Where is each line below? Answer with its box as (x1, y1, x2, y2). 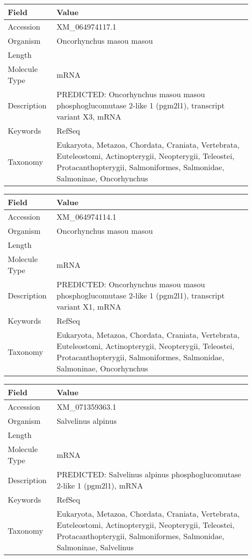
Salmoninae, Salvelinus (56, 542, 134, 553)
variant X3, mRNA (56, 111, 121, 122)
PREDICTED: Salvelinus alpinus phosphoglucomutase (56, 469, 241, 480)
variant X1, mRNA (56, 301, 121, 312)
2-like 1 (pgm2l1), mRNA (56, 480, 143, 491)
